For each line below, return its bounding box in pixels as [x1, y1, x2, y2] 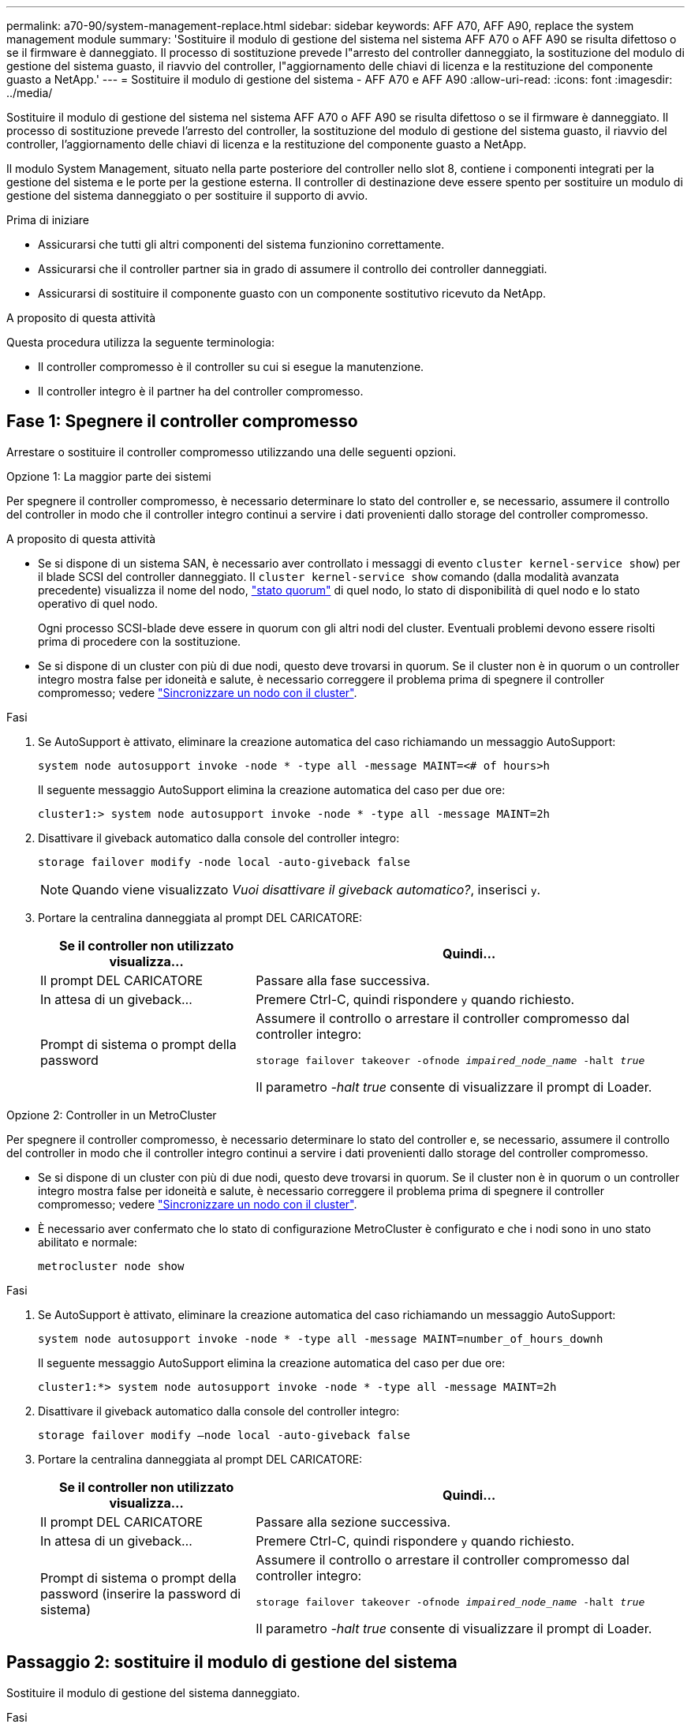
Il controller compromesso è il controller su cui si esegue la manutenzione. [38, 360, 424, 373]
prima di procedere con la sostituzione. [38, 634, 241, 648]
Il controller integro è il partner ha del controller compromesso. [38, 384, 364, 398]
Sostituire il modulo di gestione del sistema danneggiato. [6, 1685, 301, 1700]
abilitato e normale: [38, 1235, 137, 1249]
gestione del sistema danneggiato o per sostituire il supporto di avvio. [6, 189, 368, 202]
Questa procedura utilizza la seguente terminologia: [6, 335, 275, 349]
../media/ [6, 86, 53, 99]
